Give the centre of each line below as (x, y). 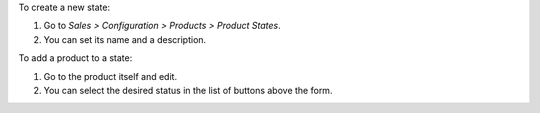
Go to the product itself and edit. (110, 76)
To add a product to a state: (75, 58)
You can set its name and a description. (125, 39)
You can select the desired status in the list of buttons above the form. (188, 90)
